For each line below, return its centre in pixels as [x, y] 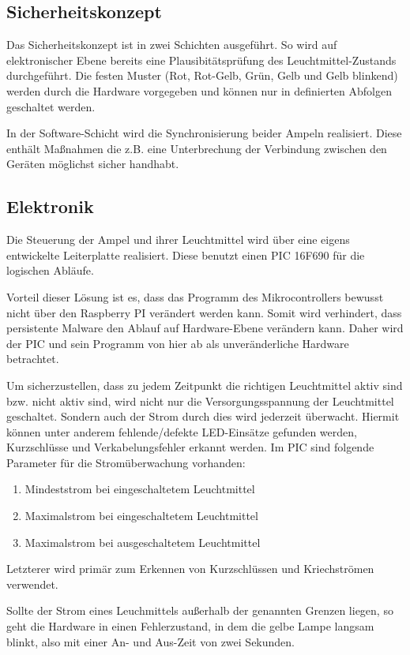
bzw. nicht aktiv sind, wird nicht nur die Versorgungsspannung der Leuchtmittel [200, 400]
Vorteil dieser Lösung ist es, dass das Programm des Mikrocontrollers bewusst [195, 296]
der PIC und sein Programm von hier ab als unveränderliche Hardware [178, 343]
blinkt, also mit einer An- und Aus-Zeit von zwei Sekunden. [150, 641]
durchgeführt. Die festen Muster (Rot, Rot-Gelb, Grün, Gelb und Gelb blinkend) [202, 75]
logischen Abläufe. [50, 270]
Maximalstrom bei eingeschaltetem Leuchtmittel [141, 516]
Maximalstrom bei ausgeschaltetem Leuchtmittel [143, 542]
